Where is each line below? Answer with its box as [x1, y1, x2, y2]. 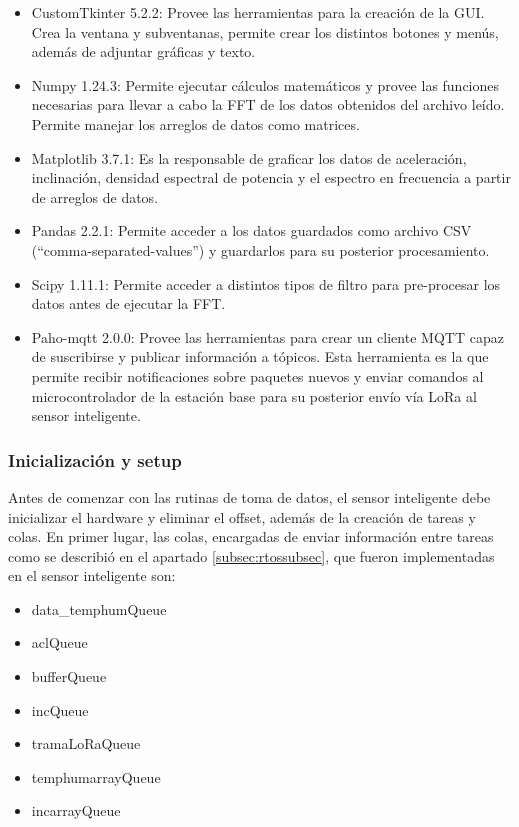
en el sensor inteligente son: [8, 565, 176, 586]
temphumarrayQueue [31, 766, 161, 787]
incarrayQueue [31, 800, 121, 821]
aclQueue [31, 632, 88, 653]
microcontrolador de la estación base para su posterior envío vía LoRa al [31, 385, 477, 406]
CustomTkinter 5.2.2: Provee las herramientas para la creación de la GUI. [31, 2, 485, 22]
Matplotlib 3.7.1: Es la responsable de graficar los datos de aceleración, [31, 147, 467, 168]
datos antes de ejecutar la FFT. [31, 293, 226, 314]
